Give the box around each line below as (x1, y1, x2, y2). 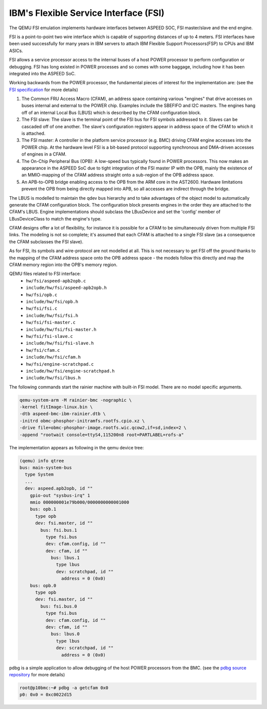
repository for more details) (9, 671, 65, 677)
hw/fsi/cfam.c (26, 347, 60, 353)
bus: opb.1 (30, 506, 56, 512)
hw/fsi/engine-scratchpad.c (26, 361, 94, 367)
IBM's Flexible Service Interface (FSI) (9, 7, 165, 18)
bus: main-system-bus (19, 465, 72, 470)
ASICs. (9, 48, 23, 54)
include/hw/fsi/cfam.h (26, 354, 81, 360)
